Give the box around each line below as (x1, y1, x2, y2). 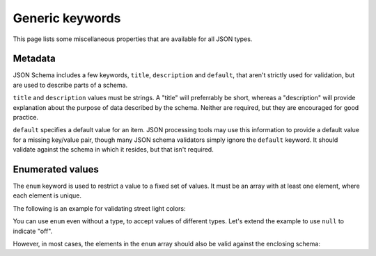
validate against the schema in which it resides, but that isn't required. (13, 145, 214, 154)
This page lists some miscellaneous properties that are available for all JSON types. (13, 35, 253, 43)
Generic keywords (13, 10, 121, 26)
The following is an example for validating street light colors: (13, 204, 186, 212)
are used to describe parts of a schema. (13, 81, 128, 89)
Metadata (13, 53, 56, 65)
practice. (13, 113, 38, 122)
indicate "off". (13, 227, 53, 235)
